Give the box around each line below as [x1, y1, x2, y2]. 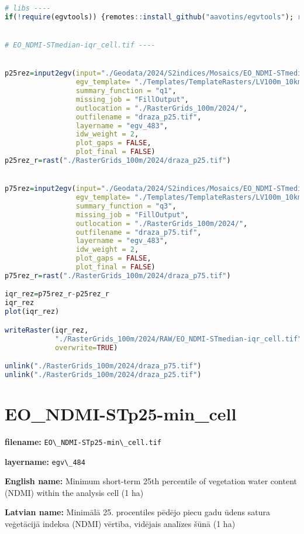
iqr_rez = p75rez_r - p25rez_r [5, 290, 110, 299]
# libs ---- [5, 4, 51, 12]
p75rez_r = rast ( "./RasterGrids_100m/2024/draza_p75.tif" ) [5, 271, 231, 280]
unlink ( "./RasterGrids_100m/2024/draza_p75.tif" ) [5, 362, 202, 371]
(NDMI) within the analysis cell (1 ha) [5, 486, 144, 498]
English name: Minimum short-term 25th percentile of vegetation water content [5, 475, 297, 487]
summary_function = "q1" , [75, 87, 177, 95]
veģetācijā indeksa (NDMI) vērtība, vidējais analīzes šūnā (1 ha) [5, 518, 236, 529]
